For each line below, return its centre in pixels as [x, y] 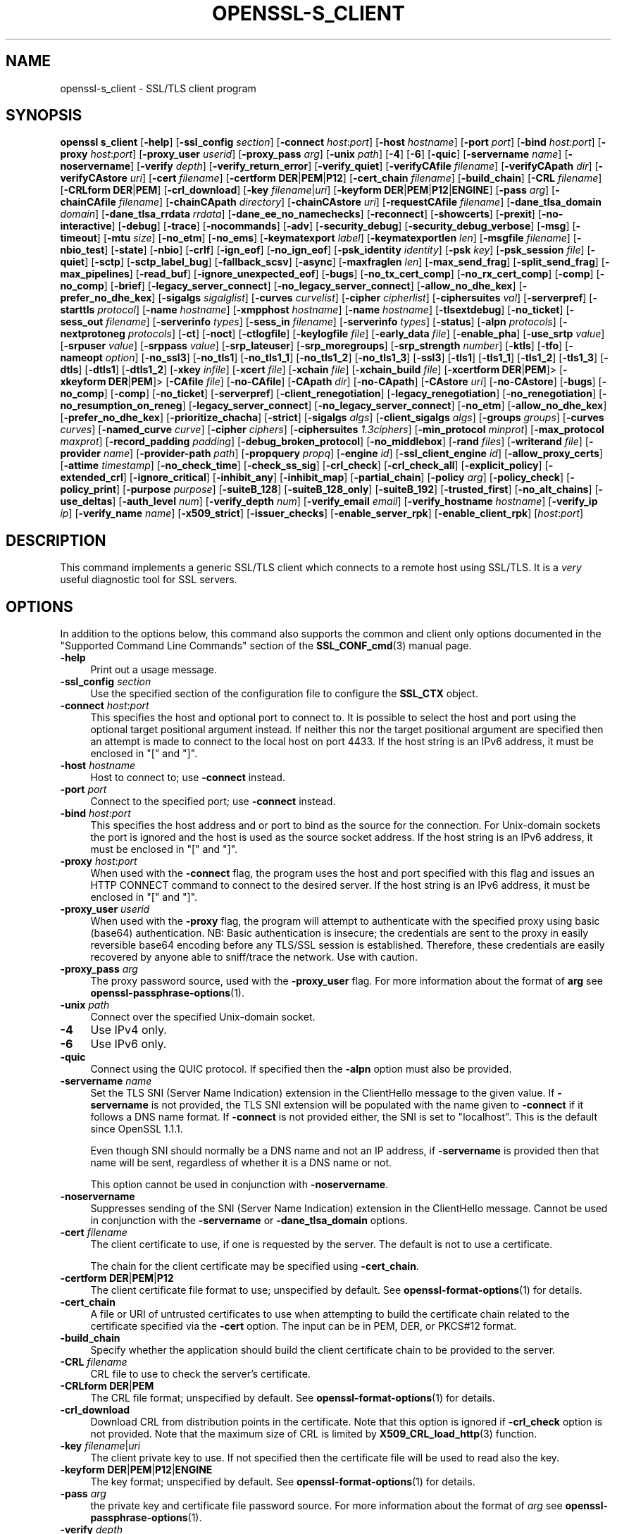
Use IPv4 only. [129, 1030]
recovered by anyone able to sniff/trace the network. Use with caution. [254, 957]
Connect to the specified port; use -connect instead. [213, 802]
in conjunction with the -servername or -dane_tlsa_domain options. [249, 1221]
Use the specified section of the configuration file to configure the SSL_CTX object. [284, 694]
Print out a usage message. [154, 670]
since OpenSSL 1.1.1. [137, 1129]
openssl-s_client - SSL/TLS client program [158, 88]
